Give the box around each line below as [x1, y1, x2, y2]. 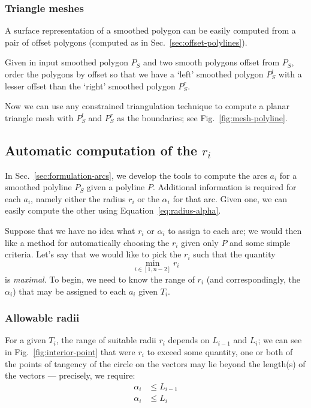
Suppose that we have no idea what [5, 224, 135, 236]
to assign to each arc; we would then [168, 224, 302, 236]
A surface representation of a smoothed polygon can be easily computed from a [5, 24, 296, 37]
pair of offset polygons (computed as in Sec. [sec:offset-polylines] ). [5, 35, 247, 48]
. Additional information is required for [152, 181, 297, 193]
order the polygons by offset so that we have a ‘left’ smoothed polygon [5, 68, 264, 80]
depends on [168, 334, 210, 346]
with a [278, 68, 302, 80]
